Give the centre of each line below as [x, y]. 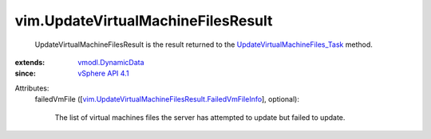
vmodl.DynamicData [111, 62]
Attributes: [32, 88]
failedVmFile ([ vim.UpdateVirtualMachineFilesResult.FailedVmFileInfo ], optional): [167, 99]
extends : [30, 62]
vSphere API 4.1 [103, 73]
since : [25, 73]
